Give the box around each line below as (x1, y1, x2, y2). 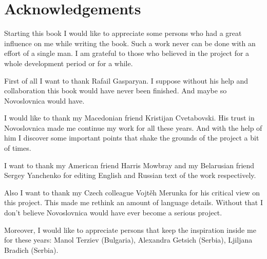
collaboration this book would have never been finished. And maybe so (4, 85, 227, 96)
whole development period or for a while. (4, 57, 133, 68)
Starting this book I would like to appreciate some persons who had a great (4, 28, 242, 38)
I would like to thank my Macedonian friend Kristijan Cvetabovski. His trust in (4, 112, 255, 123)
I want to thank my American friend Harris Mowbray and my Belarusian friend (4, 160, 255, 170)
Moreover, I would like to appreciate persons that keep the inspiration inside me (4, 224, 256, 235)
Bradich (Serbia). (4, 244, 59, 255)
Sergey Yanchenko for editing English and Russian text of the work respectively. (4, 170, 256, 181)
